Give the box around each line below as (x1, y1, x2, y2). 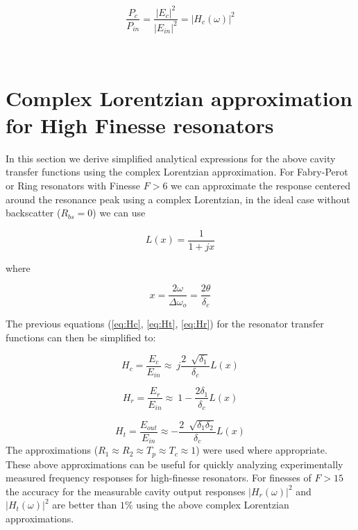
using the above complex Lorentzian (136, 497, 289, 512)
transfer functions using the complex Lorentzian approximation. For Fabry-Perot (6, 164, 348, 179)
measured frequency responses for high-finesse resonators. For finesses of (6, 470, 312, 485)
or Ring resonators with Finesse (6, 178, 141, 192)
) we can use (92, 205, 146, 220)
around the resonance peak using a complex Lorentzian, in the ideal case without (6, 191, 350, 206)
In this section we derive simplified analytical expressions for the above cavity (6, 151, 336, 165)
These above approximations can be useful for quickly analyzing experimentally (6, 456, 343, 471)
